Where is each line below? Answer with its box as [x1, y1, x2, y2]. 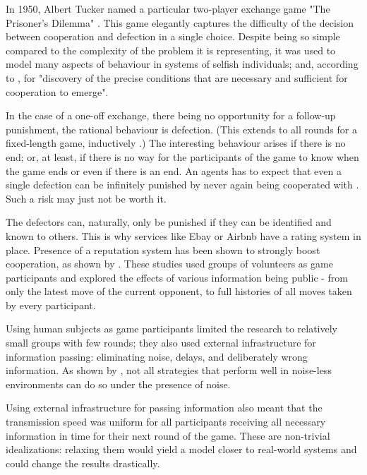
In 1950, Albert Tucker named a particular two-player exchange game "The [6, 1, 330, 16]
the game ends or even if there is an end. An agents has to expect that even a [6, 163, 342, 178]
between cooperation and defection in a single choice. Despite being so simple [6, 29, 340, 44]
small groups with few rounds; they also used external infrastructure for [6, 335, 316, 350]
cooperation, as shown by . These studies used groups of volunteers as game [6, 256, 333, 271]
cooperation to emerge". [6, 84, 109, 99]
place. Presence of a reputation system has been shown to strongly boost [6, 242, 320, 257]
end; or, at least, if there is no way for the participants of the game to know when [6, 149, 359, 164]
